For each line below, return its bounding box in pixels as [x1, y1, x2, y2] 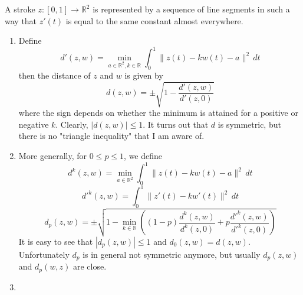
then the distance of [18, 69, 91, 82]
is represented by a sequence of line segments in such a [93, 3, 290, 15]
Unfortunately [18, 248, 70, 260]
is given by [124, 69, 163, 82]
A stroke [5, 3, 35, 15]
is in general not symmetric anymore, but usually [83, 248, 261, 260]
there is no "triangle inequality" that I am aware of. [18, 129, 205, 142]
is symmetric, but [218, 118, 281, 130]
